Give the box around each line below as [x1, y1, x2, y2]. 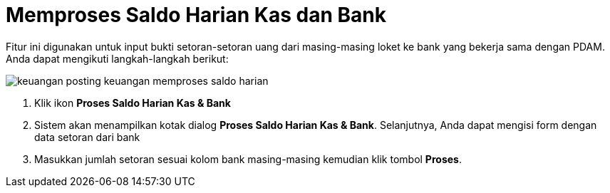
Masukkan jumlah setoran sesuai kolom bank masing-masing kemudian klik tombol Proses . [34, 152, 462, 165]
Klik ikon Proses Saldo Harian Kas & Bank [34, 96, 231, 109]
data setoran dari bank [34, 130, 140, 143]
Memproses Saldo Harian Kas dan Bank [6, 3, 386, 27]
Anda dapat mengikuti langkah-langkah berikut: [6, 52, 229, 65]
